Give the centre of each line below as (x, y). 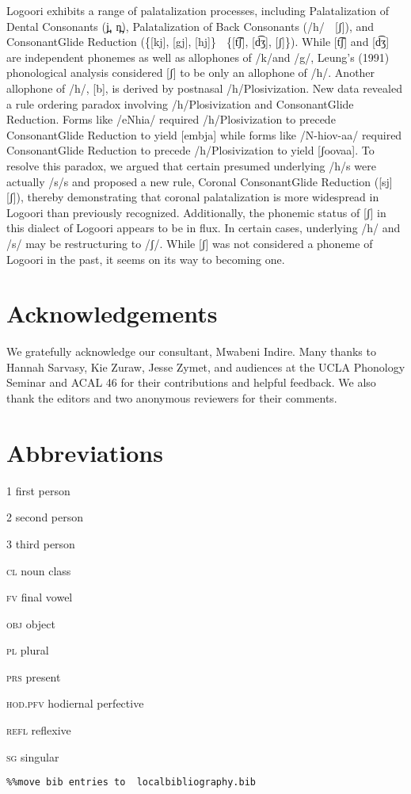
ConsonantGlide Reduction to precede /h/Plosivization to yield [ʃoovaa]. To (190, 150)
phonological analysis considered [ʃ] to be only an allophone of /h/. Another (191, 73)
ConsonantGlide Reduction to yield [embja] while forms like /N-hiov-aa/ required (204, 134)
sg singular (33, 756)
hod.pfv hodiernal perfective (75, 703)
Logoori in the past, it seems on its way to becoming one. (146, 259)
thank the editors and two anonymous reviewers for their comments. (172, 398)
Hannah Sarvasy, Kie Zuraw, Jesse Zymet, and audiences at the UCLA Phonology (206, 366)
